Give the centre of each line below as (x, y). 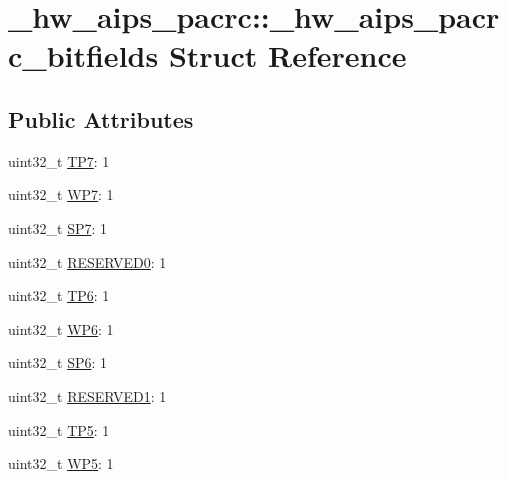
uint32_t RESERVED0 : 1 (87, 261)
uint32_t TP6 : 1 (59, 295)
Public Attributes (101, 118)
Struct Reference (287, 55)
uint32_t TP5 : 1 (59, 429)
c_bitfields (83, 55)
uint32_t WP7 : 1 (61, 194)
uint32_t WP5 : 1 (61, 463)
